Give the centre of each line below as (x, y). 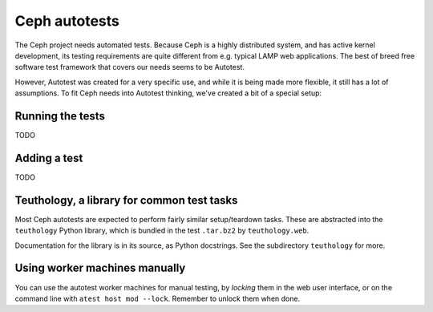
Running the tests (60, 116)
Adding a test (49, 158)
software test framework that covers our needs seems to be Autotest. (129, 67)
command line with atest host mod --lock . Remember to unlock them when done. (158, 298)
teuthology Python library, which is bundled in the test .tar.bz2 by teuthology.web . (162, 231)
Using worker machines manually (100, 268)
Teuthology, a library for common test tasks (126, 200)
